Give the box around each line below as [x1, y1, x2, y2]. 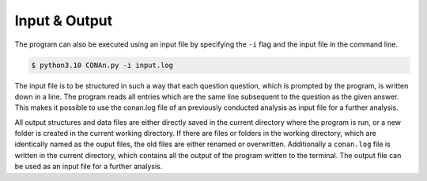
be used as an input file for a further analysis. [14, 162, 163, 172]
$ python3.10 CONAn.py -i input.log [31, 60, 174, 70]
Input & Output [14, 12, 113, 29]
